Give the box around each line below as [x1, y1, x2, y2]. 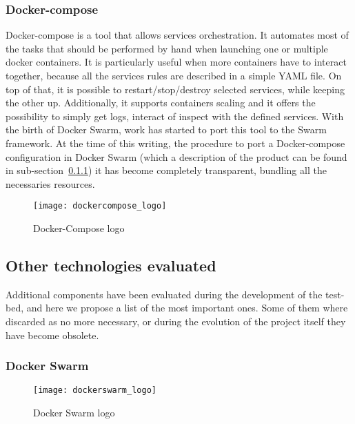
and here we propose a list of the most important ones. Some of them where [26, 300, 348, 315]
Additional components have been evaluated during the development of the [6, 287, 323, 301]
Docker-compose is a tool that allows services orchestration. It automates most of [6, 28, 349, 42]
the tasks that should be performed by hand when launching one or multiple [6, 41, 328, 55]
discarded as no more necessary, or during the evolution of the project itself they [6, 314, 346, 328]
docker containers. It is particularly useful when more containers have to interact [6, 55, 347, 69]
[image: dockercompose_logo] [33, 201, 167, 211]
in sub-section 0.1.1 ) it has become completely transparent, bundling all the [6, 163, 327, 177]
